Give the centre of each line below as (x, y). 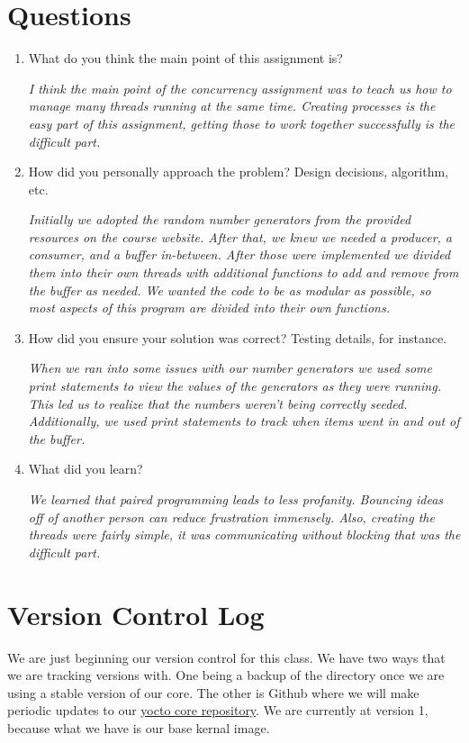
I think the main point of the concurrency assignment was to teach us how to (240, 88)
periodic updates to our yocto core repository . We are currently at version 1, (218, 710)
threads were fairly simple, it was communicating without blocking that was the (244, 535)
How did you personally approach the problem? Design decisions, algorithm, (238, 172)
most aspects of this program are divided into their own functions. (209, 308)
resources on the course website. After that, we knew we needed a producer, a (240, 236)
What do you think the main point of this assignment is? (185, 58)
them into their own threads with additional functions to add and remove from (244, 272)
